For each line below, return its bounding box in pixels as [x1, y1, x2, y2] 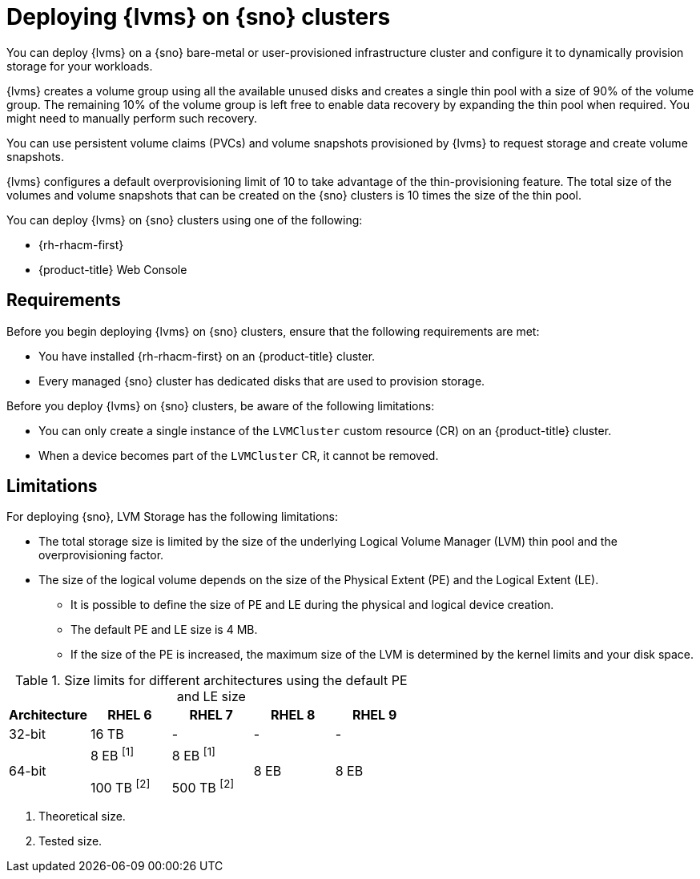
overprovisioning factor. [38, 548, 164, 562]
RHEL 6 [107, 707, 152, 724]
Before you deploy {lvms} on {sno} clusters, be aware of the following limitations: [6, 398, 435, 413]
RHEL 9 [352, 707, 397, 724]
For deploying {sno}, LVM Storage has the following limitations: [6, 510, 338, 524]
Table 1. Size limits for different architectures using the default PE [14, 672, 408, 689]
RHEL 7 [189, 707, 233, 724]
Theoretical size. [38, 809, 126, 824]
